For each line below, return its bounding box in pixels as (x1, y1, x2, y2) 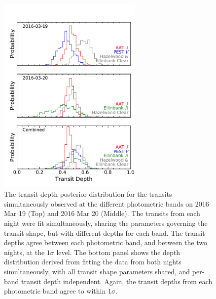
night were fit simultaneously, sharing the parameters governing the (4, 217, 208, 228)
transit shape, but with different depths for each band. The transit (4, 227, 205, 238)
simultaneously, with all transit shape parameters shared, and (4, 266, 190, 276)
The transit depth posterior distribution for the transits (4, 189, 172, 199)
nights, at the (4, 247, 45, 257)
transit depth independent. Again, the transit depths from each (21, 276, 213, 286)
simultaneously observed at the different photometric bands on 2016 (4, 198, 209, 209)
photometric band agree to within (4, 286, 106, 296)
